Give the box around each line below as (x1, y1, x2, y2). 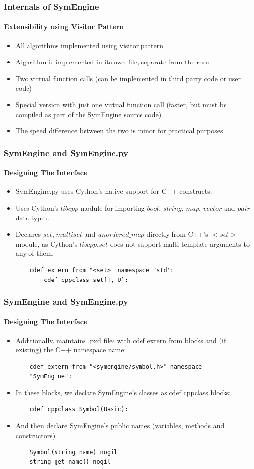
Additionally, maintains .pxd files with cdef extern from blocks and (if (15, 335, 226, 345)
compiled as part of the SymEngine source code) (15, 109, 162, 119)
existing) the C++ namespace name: (15, 344, 126, 355)
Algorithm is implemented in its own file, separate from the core (15, 57, 209, 67)
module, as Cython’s (15, 238, 78, 249)
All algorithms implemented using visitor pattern (15, 40, 163, 50)
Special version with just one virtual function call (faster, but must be (15, 99, 227, 110)
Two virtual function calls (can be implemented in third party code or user (15, 73, 241, 83)
